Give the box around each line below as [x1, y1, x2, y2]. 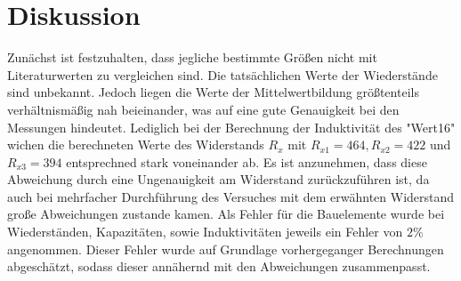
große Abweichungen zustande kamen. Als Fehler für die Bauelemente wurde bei [7, 205, 445, 223]
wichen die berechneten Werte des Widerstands [7, 135, 264, 154]
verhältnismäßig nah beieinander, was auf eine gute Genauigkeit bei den [7, 100, 400, 118]
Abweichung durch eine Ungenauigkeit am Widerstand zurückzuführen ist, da [7, 170, 430, 189]
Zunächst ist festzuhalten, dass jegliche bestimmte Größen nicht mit [7, 48, 377, 67]
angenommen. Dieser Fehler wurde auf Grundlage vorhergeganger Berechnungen [7, 239, 444, 258]
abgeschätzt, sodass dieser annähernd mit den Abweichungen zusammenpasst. [7, 257, 431, 276]
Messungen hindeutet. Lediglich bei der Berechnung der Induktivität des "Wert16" [7, 117, 456, 136]
